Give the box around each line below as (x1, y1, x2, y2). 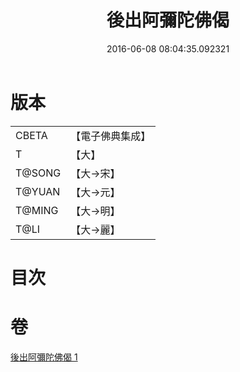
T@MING (15, 203, 59, 217)
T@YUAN (15, 184, 61, 198)
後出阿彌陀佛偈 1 (10, 351, 78, 363)
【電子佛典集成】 (70, 129, 152, 143)
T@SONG (15, 166, 62, 180)
